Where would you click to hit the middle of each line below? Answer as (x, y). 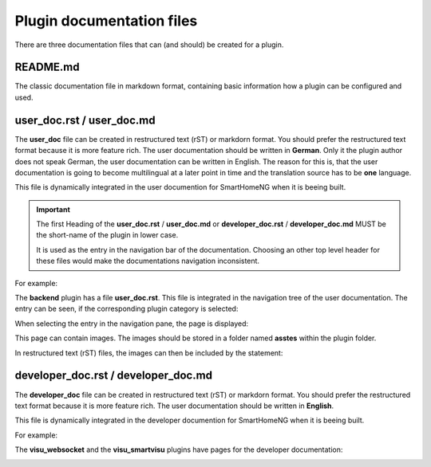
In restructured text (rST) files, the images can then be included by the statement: (149, 353)
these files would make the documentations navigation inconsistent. (148, 261)
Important (53, 209)
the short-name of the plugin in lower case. (107, 235)
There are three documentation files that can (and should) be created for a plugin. (149, 45)
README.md (47, 67)
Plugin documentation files (106, 21)
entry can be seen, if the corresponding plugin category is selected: (127, 309)
